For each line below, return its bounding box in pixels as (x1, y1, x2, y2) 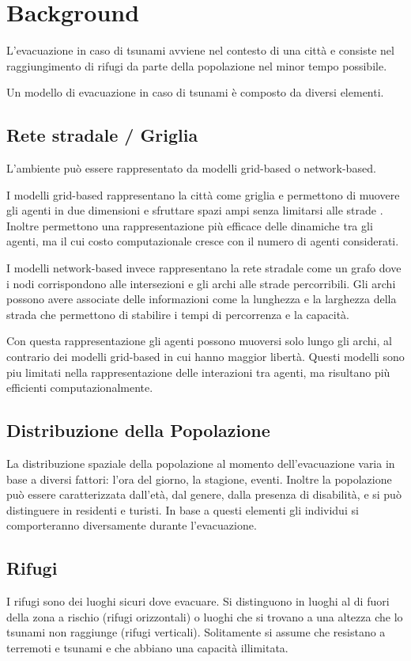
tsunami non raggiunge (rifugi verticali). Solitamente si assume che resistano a (6, 624, 386, 640)
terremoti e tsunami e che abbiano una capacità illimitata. (6, 639, 288, 655)
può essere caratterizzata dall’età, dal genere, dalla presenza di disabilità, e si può (6, 486, 402, 503)
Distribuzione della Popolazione (6, 418, 270, 443)
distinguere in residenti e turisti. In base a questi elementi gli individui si (6, 501, 359, 518)
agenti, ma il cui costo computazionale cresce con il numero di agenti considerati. (6, 233, 399, 249)
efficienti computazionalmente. (6, 379, 153, 396)
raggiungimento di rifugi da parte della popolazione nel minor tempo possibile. (6, 57, 387, 74)
